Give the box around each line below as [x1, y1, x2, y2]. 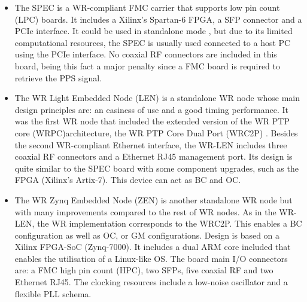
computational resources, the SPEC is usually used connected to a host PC [14, 36, 291, 48]
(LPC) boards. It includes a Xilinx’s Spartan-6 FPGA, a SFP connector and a [14, 13, 302, 25]
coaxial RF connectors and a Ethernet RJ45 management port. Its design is [14, 150, 293, 163]
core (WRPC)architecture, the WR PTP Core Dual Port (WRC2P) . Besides [14, 126, 298, 139]
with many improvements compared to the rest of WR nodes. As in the [14, 205, 276, 218]
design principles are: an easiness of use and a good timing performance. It [14, 103, 288, 115]
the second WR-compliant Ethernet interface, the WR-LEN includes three [14, 138, 287, 151]
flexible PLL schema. [14, 287, 92, 300]
